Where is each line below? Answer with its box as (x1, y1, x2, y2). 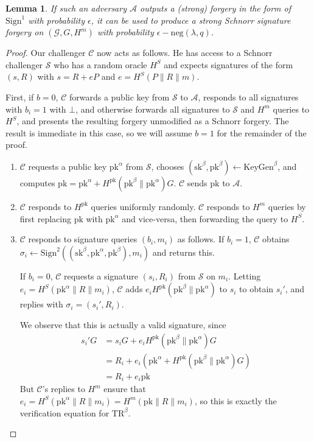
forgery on (5, 26, 44, 38)
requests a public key (28, 160, 107, 172)
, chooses (151, 160, 184, 172)
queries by (268, 200, 306, 212)
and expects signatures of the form (164, 58, 293, 71)
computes (19, 176, 55, 189)
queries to (273, 102, 310, 115)
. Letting (228, 269, 261, 282)
